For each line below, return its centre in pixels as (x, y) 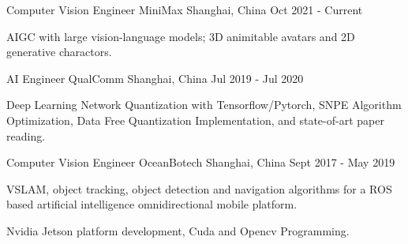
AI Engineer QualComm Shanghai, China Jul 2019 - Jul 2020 (155, 78)
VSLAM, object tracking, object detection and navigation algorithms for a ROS (199, 188)
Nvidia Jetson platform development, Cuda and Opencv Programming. (178, 230)
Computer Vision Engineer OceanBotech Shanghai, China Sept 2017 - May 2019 (201, 162)
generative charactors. (59, 52)
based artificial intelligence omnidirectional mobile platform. (152, 204)
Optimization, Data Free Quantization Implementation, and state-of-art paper (195, 120)
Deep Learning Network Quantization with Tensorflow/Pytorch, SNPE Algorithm (204, 105)
